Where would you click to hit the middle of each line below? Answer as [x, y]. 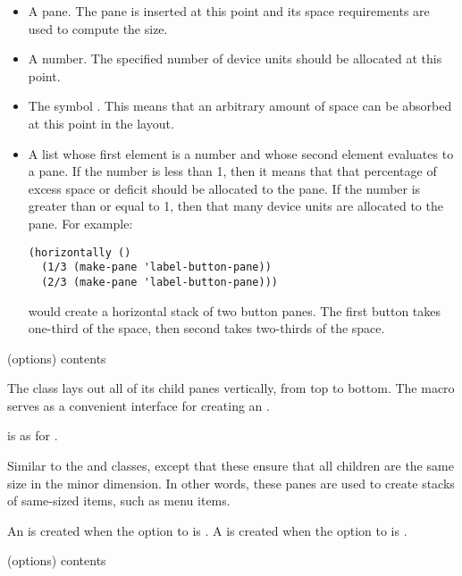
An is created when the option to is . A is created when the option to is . [207, 530]
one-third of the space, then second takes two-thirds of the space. [206, 328]
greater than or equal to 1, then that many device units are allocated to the [235, 206]
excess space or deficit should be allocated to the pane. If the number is [224, 188]
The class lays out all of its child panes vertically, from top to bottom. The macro [231, 388]
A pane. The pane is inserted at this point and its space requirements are [229, 11]
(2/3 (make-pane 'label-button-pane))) [160, 282]
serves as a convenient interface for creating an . [139, 405]
